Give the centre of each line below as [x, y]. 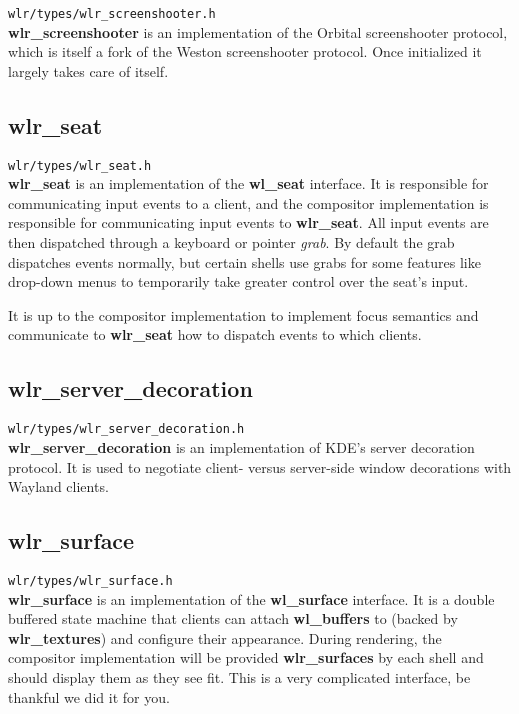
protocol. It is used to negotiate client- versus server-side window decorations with [260, 466]
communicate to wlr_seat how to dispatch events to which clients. [215, 334]
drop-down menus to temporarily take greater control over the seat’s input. [238, 281]
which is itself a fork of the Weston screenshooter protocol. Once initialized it [245, 51]
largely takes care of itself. [88, 70]
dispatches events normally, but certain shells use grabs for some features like [244, 261]
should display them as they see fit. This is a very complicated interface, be [239, 676]
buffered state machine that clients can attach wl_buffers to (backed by [233, 618]
